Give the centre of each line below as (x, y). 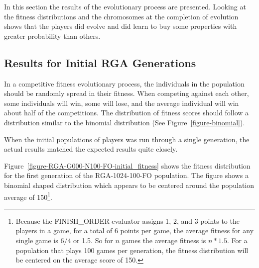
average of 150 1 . (28, 196)
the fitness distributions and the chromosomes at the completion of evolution (121, 16)
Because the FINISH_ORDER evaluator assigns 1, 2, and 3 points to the (128, 221)
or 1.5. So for (93, 240)
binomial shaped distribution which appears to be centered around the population (129, 185)
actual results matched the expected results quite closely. (91, 149)
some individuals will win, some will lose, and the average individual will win (122, 103)
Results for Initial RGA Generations (100, 62)
